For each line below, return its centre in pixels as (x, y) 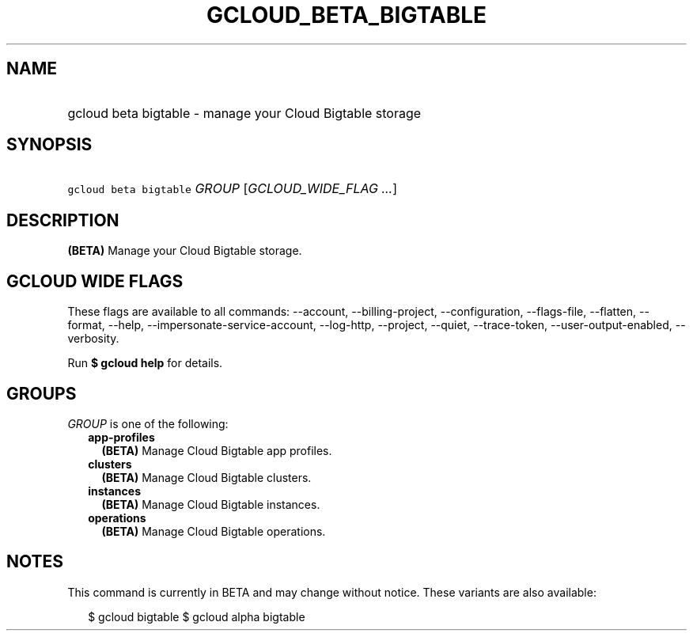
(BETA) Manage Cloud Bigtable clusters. (206, 477)
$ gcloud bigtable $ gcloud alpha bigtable (197, 616)
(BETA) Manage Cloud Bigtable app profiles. (217, 450)
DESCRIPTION (63, 220)
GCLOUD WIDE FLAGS (95, 281)
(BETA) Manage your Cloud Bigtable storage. (185, 251)
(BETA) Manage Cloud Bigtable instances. (211, 504)
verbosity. (93, 339)
